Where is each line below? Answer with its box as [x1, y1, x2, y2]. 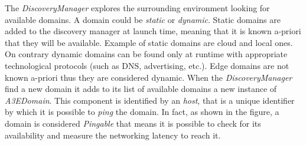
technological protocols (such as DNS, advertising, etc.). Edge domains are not [5, 59, 289, 71]
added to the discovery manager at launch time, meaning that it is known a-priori [5, 25, 301, 37]
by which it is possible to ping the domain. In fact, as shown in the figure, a [5, 106, 279, 118]
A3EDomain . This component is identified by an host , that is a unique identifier [5, 94, 295, 106]
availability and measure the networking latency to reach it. [5, 128, 221, 141]
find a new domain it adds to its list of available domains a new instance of [5, 83, 277, 95]
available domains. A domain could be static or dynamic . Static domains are [5, 13, 281, 25]
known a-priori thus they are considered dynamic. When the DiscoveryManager [5, 71, 292, 83]
